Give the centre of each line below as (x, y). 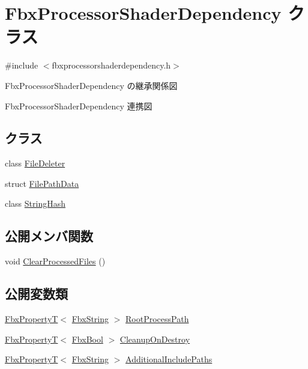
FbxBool (87, 339)
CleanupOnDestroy (155, 339)
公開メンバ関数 (49, 236)
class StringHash (35, 203)
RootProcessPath (157, 319)
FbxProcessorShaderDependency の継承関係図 (91, 85)
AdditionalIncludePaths (169, 359)
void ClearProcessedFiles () (55, 261)
